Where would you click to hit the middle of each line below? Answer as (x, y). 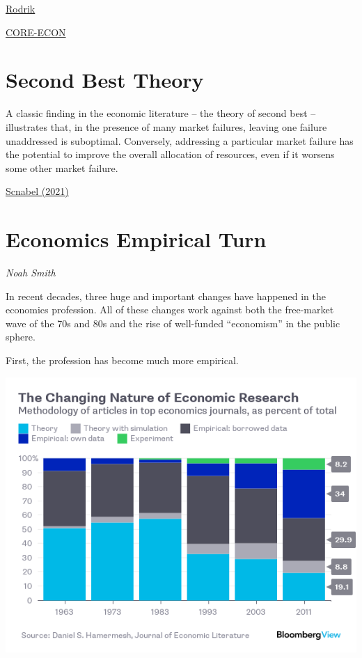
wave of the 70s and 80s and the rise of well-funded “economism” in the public (173, 323)
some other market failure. (62, 167)
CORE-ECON (36, 32)
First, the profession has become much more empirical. (122, 360)
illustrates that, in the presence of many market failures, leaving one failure (166, 126)
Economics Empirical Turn (136, 239)
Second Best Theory (105, 80)
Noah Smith (31, 272)
